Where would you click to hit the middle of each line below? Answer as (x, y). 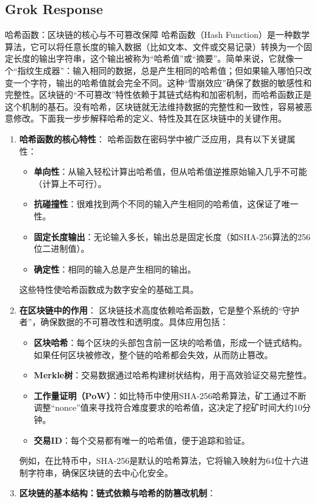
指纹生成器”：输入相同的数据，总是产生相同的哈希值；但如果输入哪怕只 (160, 70)
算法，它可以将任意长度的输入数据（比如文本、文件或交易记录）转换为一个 (154, 46)
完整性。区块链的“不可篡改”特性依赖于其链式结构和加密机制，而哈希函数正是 (158, 94)
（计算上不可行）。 (70, 183)
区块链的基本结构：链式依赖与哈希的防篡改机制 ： (117, 493)
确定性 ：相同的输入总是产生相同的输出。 (115, 269)
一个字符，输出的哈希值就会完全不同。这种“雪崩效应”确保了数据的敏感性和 (162, 82)
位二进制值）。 (62, 248)
